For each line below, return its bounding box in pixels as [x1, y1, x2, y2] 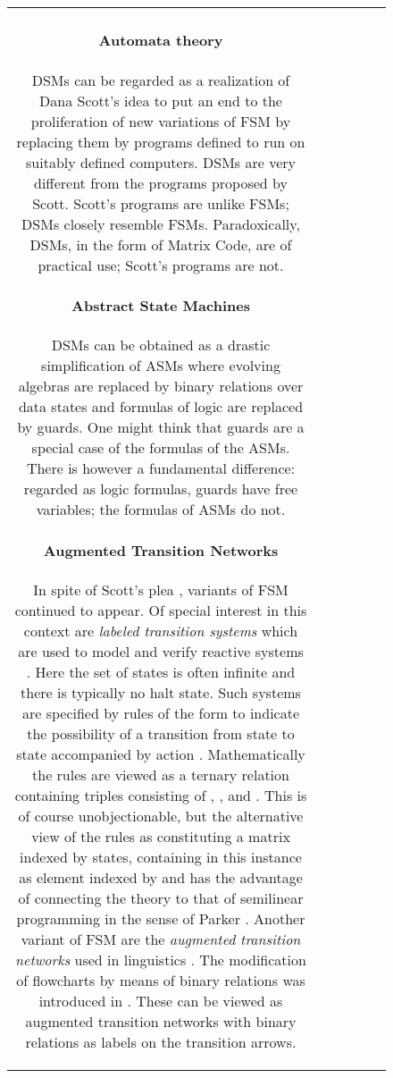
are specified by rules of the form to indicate [21, 702, 300, 723]
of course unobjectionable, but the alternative [18, 804, 304, 826]
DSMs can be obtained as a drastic [51, 334, 271, 356]
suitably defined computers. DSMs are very [26, 151, 296, 173]
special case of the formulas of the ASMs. [31, 437, 290, 459]
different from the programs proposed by [34, 172, 288, 193]
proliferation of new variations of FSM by [30, 110, 291, 131]
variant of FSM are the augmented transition [21, 928, 301, 949]
